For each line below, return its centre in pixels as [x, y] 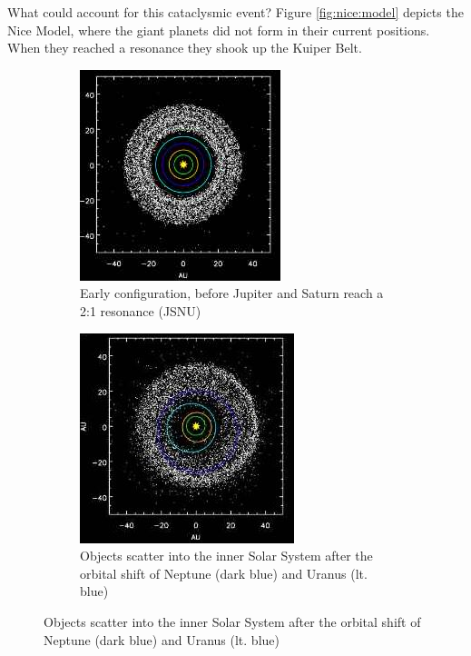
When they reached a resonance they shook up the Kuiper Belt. [185, 48]
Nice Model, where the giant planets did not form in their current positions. [219, 30]
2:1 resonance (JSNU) [141, 310]
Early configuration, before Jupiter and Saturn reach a [232, 293]
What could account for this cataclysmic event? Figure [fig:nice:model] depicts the [235, 12]
